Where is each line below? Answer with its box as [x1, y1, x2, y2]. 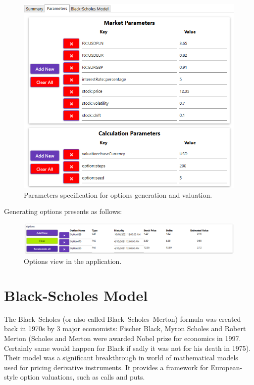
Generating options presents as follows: [4, 206, 122, 216]
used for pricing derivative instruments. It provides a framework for [4, 362, 208, 372]
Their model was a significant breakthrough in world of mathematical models [4, 352, 238, 363]
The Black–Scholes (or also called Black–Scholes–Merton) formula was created [4, 313, 241, 324]
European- [210, 362, 243, 372]
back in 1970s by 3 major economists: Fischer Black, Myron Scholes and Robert [4, 323, 246, 334]
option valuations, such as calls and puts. [20, 372, 145, 382]
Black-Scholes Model [4, 285, 148, 305]
